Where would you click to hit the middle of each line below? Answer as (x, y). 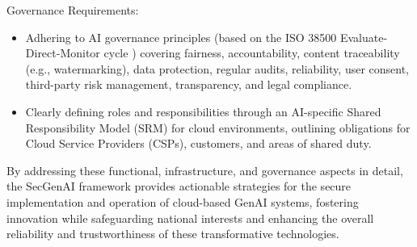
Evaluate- (364, 37)
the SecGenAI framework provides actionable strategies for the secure (179, 186)
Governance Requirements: (73, 10)
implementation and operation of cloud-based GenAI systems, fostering (183, 201)
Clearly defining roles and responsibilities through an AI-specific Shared (203, 111)
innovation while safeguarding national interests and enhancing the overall (190, 218)
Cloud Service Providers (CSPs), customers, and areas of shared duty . (198, 143)
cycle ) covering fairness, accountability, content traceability (252, 53)
